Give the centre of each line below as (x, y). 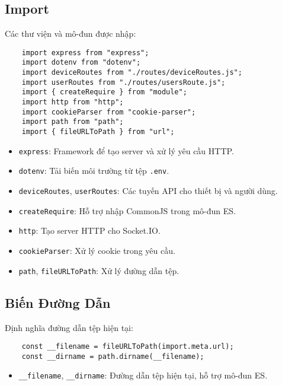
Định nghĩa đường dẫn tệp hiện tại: (69, 327)
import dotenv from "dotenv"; (81, 63)
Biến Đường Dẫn (58, 302)
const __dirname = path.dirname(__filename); (113, 356)
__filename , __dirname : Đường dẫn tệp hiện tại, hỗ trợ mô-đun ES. (143, 375)
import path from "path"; (73, 122)
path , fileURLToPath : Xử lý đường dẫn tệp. (99, 270)
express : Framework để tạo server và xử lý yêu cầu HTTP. (126, 150)
